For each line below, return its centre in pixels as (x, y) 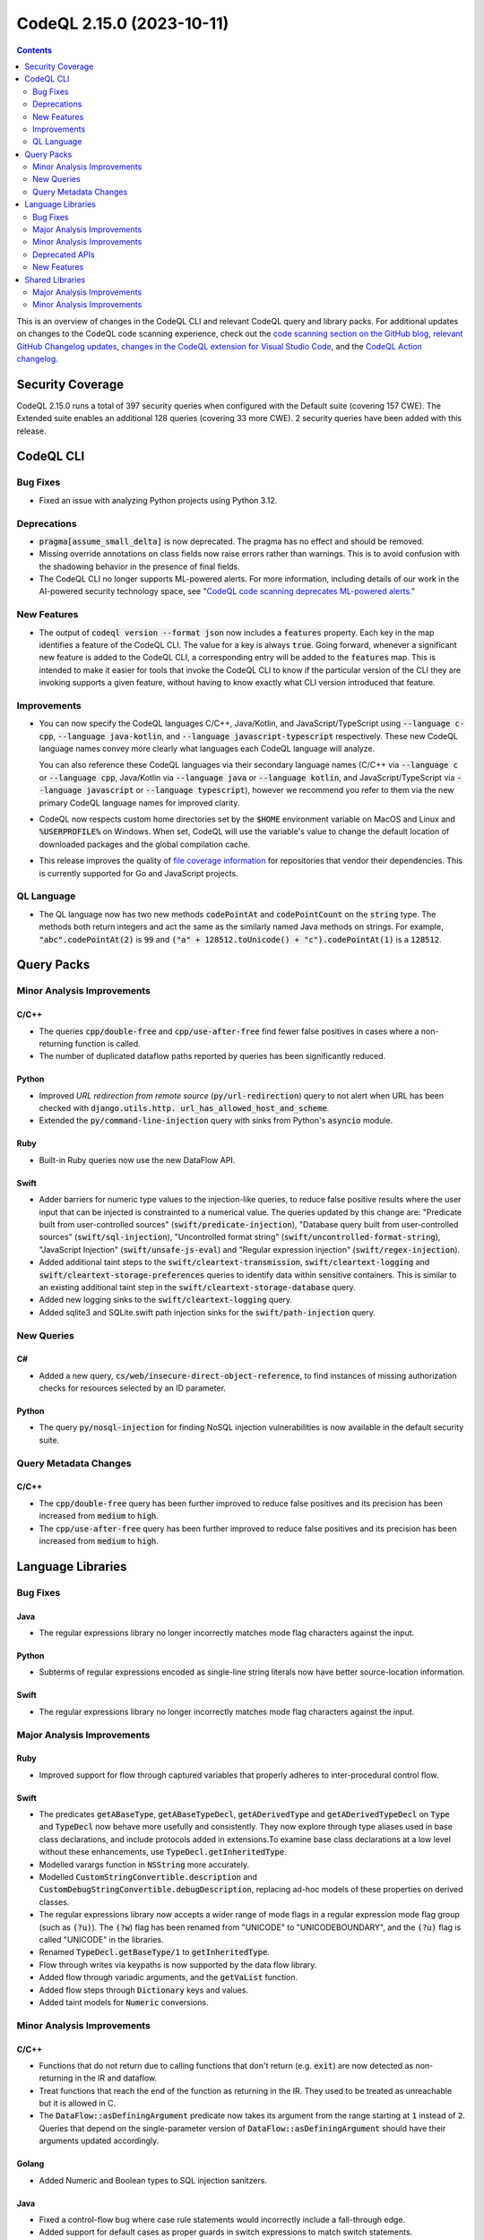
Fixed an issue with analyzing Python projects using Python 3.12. (158, 500)
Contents (35, 50)
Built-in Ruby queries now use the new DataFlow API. (137, 1159)
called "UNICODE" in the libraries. (102, 1939)
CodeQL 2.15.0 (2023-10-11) (123, 23)
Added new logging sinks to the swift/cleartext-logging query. (166, 1300)
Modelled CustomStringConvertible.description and (148, 1877)
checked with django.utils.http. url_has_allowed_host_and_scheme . (184, 1108)
